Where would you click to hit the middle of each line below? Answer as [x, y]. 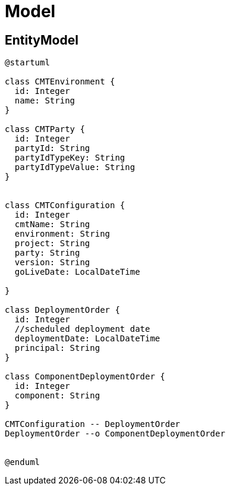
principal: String [57, 348]
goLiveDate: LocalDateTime [77, 272]
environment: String [62, 234]
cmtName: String [52, 224]
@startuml [27, 63]
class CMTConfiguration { [65, 205]
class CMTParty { [45, 129]
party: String [47, 253]
